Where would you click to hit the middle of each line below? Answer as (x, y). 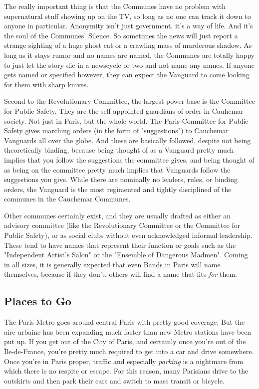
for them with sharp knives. (46, 84)
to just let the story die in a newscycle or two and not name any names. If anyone (129, 65)
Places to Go (38, 301)
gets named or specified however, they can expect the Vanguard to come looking (127, 75)
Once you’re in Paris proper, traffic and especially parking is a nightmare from (124, 361)
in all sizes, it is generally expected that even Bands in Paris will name (112, 264)
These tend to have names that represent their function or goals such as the (120, 245)
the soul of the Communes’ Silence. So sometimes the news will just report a (121, 35)
